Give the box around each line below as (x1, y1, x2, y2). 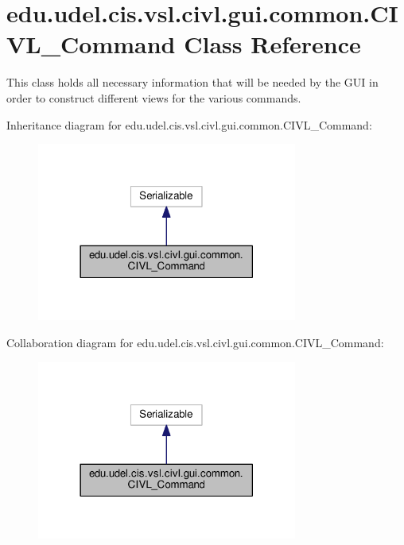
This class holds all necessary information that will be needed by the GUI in (6, 74, 379, 91)
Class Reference (184, 28, 361, 60)
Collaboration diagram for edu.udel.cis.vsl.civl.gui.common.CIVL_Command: (6, 334, 384, 351)
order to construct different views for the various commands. (6, 89, 301, 106)
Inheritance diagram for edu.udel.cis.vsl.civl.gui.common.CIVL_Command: (6, 116, 372, 133)
